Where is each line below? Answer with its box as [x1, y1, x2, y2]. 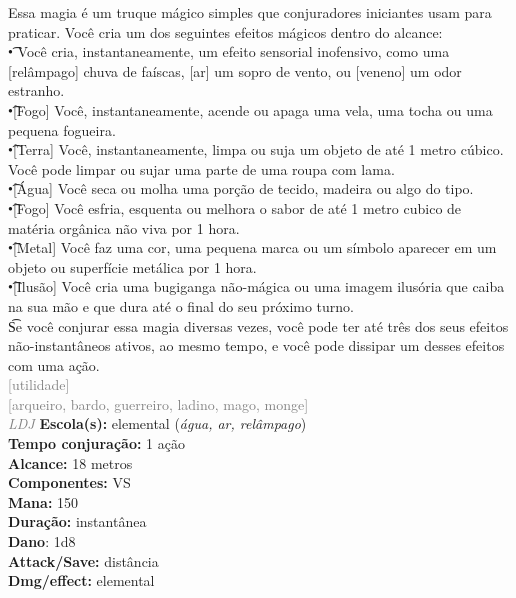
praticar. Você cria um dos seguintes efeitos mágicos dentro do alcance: [8, 21, 443, 42]
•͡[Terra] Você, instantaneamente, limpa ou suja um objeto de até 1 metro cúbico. [8, 139, 504, 160]
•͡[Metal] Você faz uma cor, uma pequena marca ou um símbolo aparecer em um [8, 237, 497, 258]
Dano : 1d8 [8, 531, 76, 552]
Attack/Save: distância [8, 550, 159, 571]
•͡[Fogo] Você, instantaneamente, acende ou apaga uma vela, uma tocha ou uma [8, 99, 493, 120]
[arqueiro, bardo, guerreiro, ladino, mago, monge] [8, 393, 309, 414]
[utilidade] [8, 374, 70, 395]
